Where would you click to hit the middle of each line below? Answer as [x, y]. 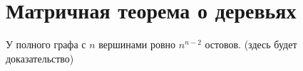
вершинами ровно [137, 44]
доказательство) [40, 58]
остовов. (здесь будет [251, 44]
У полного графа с [46, 44]
